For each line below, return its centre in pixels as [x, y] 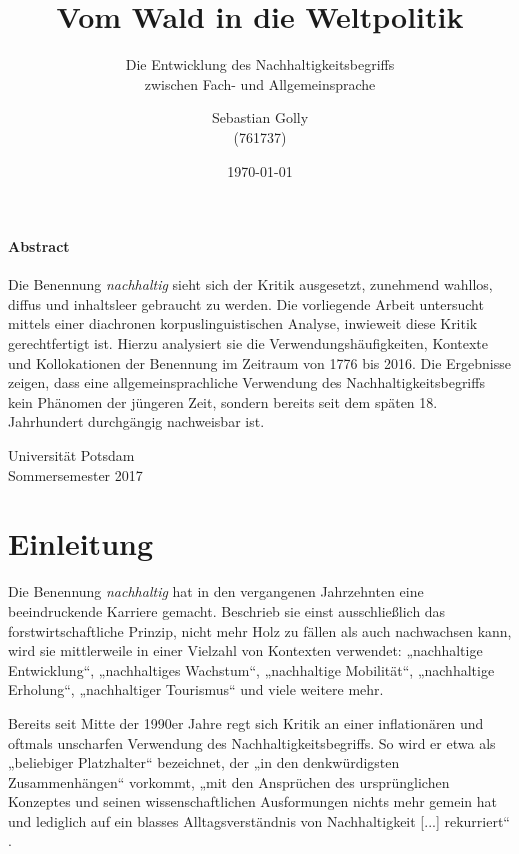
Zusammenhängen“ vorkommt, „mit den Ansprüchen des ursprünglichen [229, 781]
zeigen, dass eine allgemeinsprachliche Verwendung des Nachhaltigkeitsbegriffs [246, 382]
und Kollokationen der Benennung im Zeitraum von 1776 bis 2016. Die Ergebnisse [260, 362]
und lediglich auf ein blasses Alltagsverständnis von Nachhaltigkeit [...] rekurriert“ [259, 820]
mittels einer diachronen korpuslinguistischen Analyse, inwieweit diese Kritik [243, 323]
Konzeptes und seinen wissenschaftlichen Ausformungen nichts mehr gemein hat [253, 801]
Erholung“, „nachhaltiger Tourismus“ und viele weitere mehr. [196, 689]
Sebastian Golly [260, 117]
